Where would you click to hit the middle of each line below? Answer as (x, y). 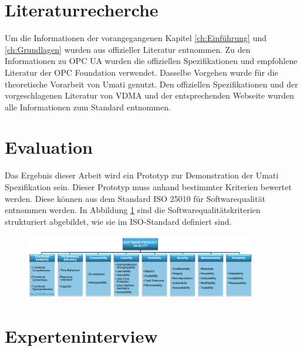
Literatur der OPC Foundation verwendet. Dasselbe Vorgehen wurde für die (142, 72)
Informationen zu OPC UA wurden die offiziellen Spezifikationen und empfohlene (151, 61)
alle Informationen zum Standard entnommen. (88, 107)
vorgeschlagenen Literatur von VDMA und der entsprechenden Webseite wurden (149, 95)
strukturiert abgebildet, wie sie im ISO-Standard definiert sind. (118, 221)
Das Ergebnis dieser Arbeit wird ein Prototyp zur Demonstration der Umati (142, 175)
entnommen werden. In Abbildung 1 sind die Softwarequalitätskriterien (133, 210)
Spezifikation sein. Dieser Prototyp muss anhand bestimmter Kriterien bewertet (148, 187)
